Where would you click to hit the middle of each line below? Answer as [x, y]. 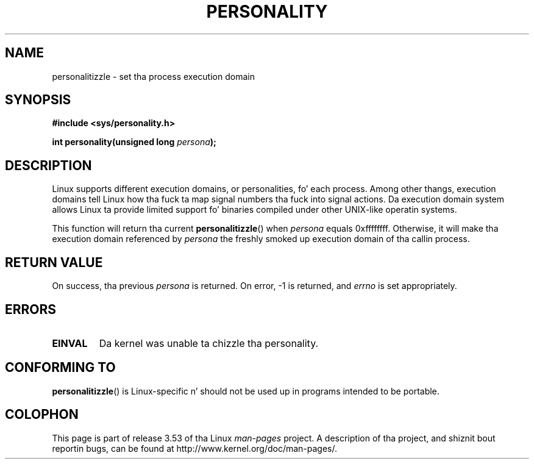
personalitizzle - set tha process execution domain [153, 76]
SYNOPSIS [38, 100]
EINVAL [70, 343]
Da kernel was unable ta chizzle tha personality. [209, 343]
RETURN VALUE [54, 262]
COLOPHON [42, 415]
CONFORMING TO [60, 368]
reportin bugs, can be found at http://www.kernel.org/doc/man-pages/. [195, 448]
